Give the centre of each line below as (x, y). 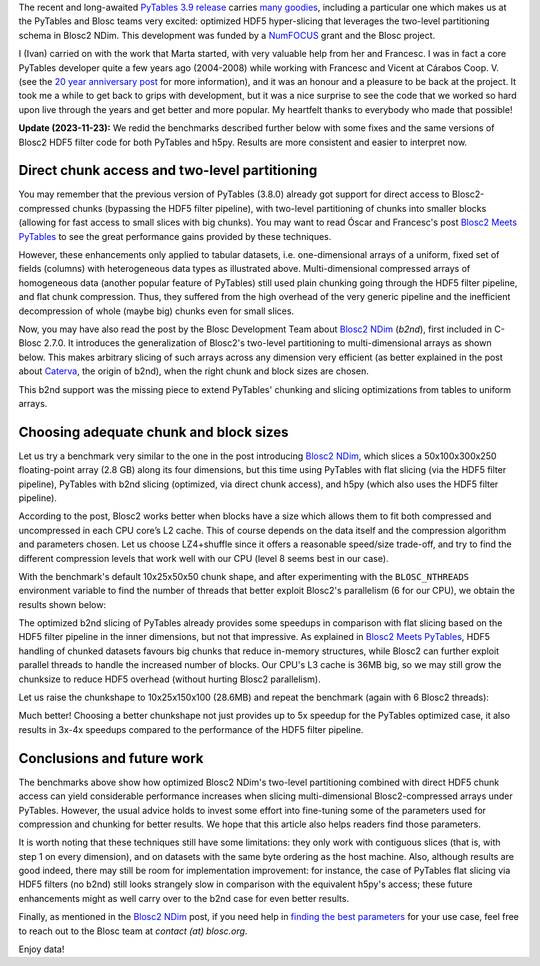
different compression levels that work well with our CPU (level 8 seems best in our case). (203, 558)
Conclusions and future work (111, 758)
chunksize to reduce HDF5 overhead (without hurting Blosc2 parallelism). (170, 679)
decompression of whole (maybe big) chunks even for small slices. (156, 311)
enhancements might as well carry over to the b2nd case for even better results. (184, 898)
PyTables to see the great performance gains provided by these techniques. (175, 236)
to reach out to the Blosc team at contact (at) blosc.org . (133, 931)
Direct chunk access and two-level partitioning (168, 170)
